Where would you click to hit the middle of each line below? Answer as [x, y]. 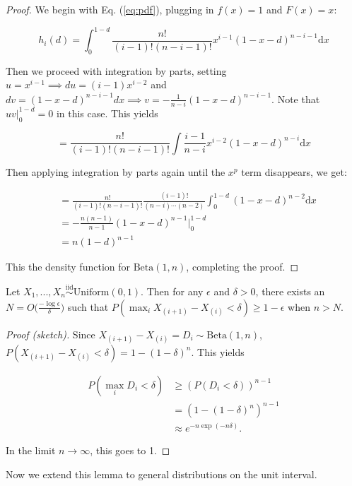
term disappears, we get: [294, 172]
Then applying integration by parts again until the [116, 172]
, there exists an [290, 291]
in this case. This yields [107, 113]
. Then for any [172, 291]
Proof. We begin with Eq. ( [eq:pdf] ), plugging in [110, 9]
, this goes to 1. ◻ [130, 450]
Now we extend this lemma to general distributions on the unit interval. [162, 474]
